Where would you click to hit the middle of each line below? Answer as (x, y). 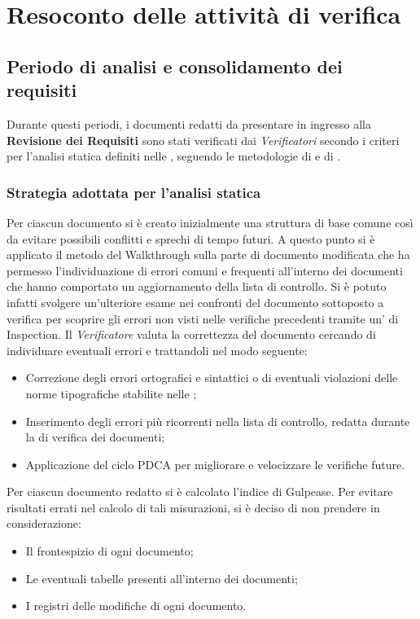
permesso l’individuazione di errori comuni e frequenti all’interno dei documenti (205, 270)
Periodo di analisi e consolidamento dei (175, 66)
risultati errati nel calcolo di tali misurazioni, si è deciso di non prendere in (193, 507)
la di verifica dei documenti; (95, 437)
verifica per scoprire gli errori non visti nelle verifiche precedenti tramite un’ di (203, 318)
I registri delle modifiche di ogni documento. (136, 606)
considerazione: (44, 523)
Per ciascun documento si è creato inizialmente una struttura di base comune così (210, 222)
